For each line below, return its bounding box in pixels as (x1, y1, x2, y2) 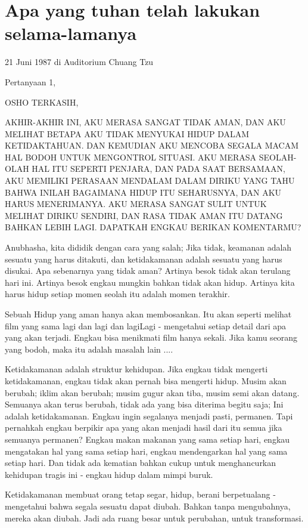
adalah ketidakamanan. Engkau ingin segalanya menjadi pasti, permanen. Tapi (5, 409, 293, 422)
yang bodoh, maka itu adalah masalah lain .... (5, 342, 173, 355)
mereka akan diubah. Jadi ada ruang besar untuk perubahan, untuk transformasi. (5, 511, 304, 524)
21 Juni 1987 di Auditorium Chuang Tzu (5, 55, 154, 68)
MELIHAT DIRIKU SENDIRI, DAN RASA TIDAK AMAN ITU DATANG (5, 209, 283, 221)
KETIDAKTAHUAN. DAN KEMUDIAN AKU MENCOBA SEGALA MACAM (5, 139, 299, 152)
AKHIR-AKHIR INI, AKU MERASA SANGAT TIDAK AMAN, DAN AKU (5, 116, 286, 128)
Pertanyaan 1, (5, 75, 56, 88)
